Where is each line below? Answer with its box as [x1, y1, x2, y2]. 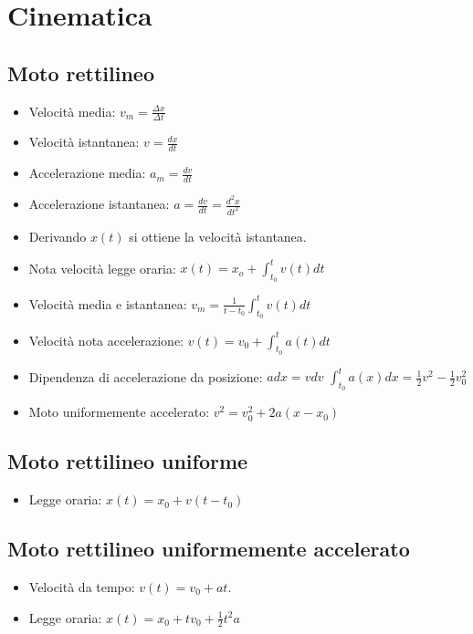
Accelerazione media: [28, 163, 146, 182]
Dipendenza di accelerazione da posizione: [28, 367, 263, 386]
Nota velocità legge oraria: [28, 258, 176, 277]
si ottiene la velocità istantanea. [129, 227, 307, 246]
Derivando [28, 227, 87, 246]
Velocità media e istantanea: [28, 294, 187, 313]
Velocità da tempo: [28, 577, 135, 597]
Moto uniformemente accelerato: [28, 402, 210, 421]
